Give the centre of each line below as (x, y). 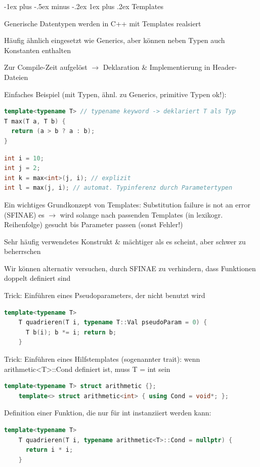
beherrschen (23, 251)
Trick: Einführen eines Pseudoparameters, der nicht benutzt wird (105, 295)
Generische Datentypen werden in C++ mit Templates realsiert (103, 23)
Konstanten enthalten (37, 50)
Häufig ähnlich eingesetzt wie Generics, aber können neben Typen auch (115, 40)
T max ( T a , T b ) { (35, 121)
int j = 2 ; (22, 168)
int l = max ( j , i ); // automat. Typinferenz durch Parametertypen (118, 188)
